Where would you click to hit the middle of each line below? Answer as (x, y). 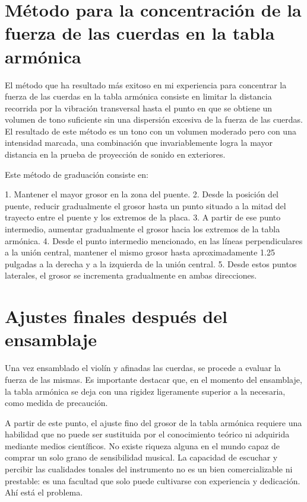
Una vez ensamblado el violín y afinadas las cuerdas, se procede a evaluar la (143, 368)
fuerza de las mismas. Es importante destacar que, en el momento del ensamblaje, (153, 379)
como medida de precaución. (56, 403)
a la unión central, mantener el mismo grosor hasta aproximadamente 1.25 (140, 252)
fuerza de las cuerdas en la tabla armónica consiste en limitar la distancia (138, 96)
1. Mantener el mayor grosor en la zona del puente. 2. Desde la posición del (142, 194)
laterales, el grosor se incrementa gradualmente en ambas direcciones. (131, 275)
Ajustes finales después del (116, 316)
